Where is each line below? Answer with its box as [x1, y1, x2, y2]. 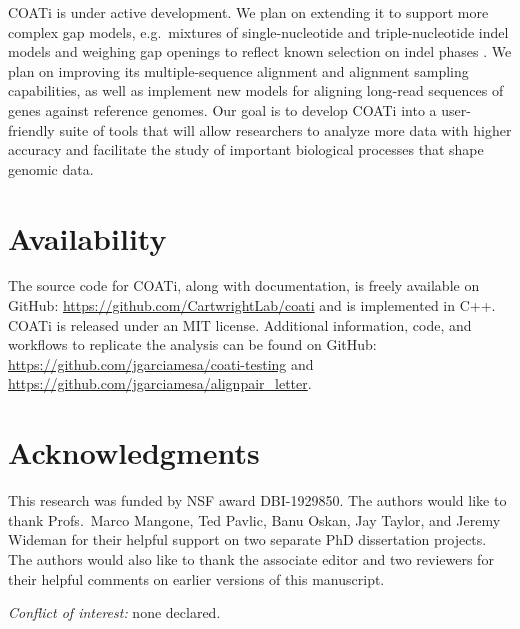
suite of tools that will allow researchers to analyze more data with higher [59, 119, 512, 140]
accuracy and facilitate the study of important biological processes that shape [8, 139, 484, 160]
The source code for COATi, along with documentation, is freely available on [8, 275, 480, 296]
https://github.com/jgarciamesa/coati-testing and [8, 353, 314, 374]
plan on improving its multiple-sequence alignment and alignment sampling [8, 60, 469, 81]
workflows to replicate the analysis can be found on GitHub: [8, 334, 377, 355]
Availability [8, 217, 167, 258]
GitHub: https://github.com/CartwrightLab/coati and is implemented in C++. [8, 295, 496, 316]
